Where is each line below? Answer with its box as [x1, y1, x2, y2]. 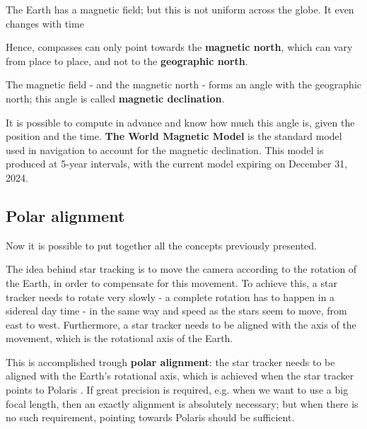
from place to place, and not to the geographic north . [6, 53, 248, 68]
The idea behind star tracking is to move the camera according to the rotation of [6, 261, 357, 276]
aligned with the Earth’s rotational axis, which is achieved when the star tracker [6, 368, 354, 383]
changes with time [6, 16, 84, 30]
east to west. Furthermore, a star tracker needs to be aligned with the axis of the [6, 317, 356, 331]
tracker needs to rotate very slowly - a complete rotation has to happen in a [6, 289, 335, 304]
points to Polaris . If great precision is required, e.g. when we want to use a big [6, 382, 349, 397]
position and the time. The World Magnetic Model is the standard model [6, 129, 342, 143]
